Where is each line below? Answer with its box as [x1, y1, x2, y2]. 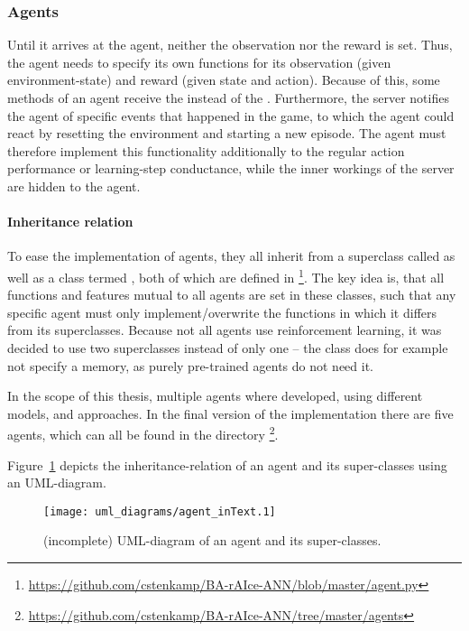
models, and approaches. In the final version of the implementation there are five [7, 404, 454, 422]
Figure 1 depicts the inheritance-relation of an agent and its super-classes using [7, 455, 447, 474]
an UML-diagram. [7, 473, 106, 492]
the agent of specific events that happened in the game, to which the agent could [7, 106, 455, 125]
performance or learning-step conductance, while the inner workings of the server [7, 159, 455, 178]
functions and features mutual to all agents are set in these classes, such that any [7, 285, 456, 304]
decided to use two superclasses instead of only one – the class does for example [7, 338, 448, 357]
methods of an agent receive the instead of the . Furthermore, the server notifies [7, 88, 449, 107]
